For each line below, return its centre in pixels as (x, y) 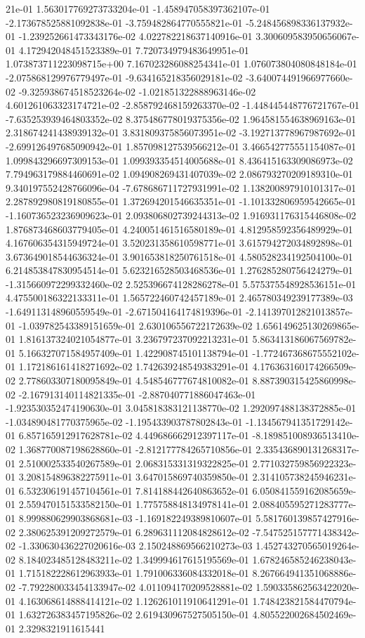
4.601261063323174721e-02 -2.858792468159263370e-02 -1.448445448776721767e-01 (182, 105)
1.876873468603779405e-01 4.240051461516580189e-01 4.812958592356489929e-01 (179, 229)
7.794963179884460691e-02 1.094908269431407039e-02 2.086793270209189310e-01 (179, 174)
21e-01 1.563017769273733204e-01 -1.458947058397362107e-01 (138, 8)
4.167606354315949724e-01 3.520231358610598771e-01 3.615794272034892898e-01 (179, 243)
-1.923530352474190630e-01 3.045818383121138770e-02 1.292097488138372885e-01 (181, 408)
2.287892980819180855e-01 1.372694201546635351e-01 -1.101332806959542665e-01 (181, 201)
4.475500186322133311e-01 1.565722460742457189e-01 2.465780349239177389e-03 (179, 298)
